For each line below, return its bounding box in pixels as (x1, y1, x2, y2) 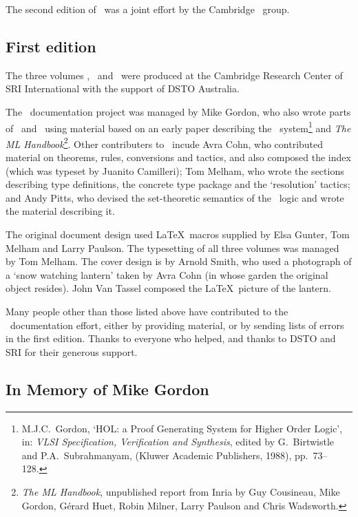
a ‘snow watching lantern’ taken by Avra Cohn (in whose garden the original (6, 267, 328, 282)
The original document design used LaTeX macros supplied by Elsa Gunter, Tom (6, 227, 350, 242)
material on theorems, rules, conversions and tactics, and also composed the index (6, 150, 351, 165)
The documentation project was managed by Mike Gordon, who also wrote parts (6, 104, 351, 118)
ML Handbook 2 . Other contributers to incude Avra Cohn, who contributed (6, 134, 324, 151)
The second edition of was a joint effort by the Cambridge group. (6, 2, 290, 16)
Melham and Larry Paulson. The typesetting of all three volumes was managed (6, 240, 339, 255)
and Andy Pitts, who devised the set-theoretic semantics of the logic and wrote (6, 190, 344, 204)
